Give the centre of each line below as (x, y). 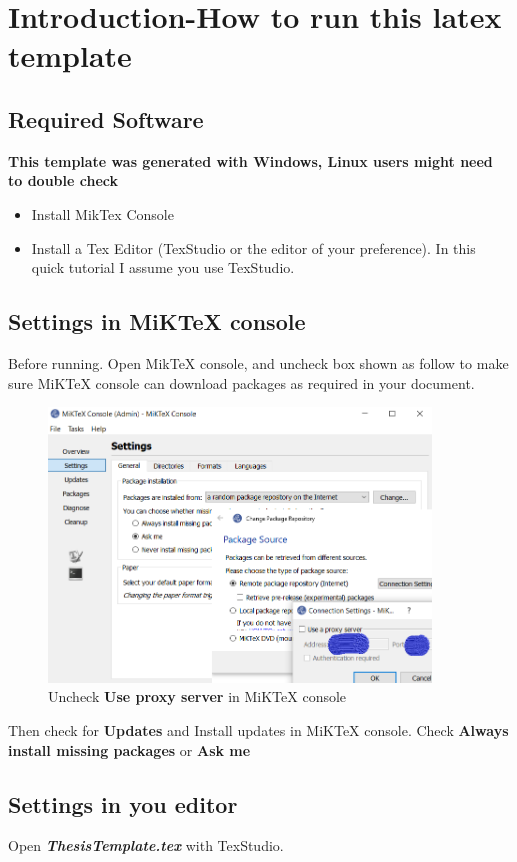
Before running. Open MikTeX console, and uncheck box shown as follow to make (258, 362)
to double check (63, 180)
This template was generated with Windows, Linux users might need (250, 160)
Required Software (106, 118)
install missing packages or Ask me (129, 749)
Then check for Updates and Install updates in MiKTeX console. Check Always (258, 730)
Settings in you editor (123, 803)
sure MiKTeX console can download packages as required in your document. (241, 382)
